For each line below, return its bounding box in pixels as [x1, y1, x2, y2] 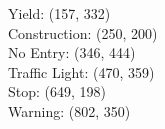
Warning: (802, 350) [8, 100, 131, 121]
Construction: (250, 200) [8, 22, 158, 43]
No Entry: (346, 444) [8, 42, 136, 63]
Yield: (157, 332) [8, 3, 111, 23]
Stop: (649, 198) [8, 81, 107, 102]
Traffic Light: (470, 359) [8, 61, 155, 82]
